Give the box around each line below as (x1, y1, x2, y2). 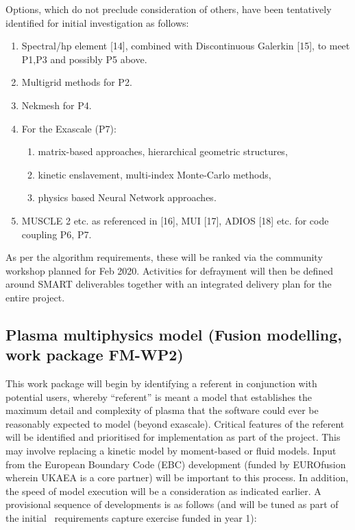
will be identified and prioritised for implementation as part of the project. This (5, 430, 341, 444)
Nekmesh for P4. (21, 97, 92, 112)
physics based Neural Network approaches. (38, 190, 217, 205)
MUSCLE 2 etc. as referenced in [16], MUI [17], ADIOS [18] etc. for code (21, 213, 329, 227)
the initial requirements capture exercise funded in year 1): (5, 511, 257, 525)
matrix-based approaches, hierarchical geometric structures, (38, 144, 288, 159)
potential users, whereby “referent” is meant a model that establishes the (5, 389, 313, 404)
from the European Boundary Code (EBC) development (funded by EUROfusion (5, 457, 346, 471)
